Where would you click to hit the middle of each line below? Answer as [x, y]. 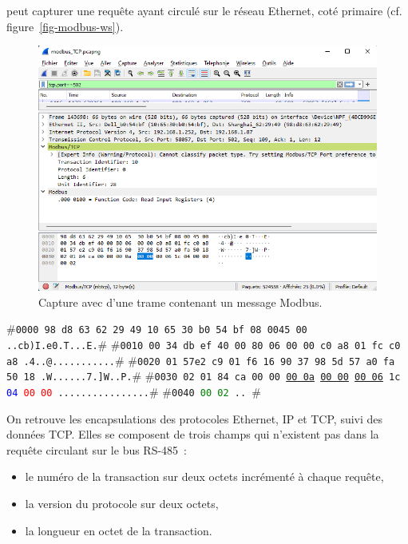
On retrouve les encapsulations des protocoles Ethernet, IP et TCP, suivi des [195, 418]
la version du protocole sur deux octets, [122, 503]
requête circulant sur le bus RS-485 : [97, 449]
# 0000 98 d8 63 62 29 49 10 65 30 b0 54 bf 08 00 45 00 [157, 329]
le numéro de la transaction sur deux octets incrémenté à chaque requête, [204, 476]
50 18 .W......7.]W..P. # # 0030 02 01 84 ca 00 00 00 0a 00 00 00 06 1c [204, 376]
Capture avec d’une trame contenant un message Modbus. [180, 302]
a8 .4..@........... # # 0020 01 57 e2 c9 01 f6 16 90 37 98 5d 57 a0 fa [201, 360]
